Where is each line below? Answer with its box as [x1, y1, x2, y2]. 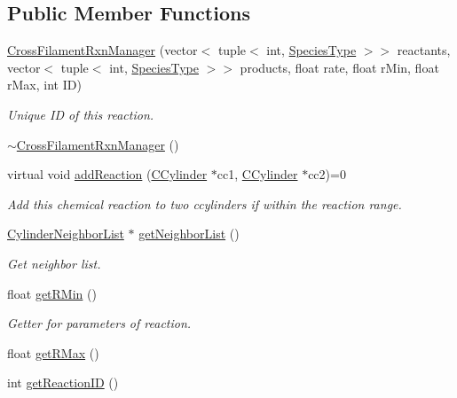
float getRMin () [7, 284, 97, 302]
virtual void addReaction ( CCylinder [7, 165, 208, 183]
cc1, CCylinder [217, 165, 298, 183]
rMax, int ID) [7, 75, 82, 94]
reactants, [397, 41, 451, 59]
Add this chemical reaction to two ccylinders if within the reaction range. [7, 194, 402, 213]
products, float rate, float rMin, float [240, 58, 439, 76]
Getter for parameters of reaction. [7, 314, 192, 332]
